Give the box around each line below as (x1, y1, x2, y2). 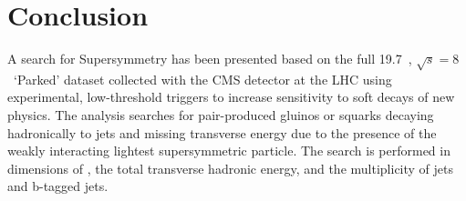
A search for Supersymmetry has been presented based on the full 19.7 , (7, 49, 412, 68)
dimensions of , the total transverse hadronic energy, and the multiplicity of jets (7, 158, 454, 177)
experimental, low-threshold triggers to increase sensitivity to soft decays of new (7, 87, 455, 106)
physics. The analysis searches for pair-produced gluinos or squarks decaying (7, 106, 434, 125)
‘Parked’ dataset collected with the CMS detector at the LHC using (13, 69, 392, 88)
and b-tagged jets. (7, 176, 109, 196)
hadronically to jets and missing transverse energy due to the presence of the (7, 123, 437, 142)
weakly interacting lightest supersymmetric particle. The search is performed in (7, 141, 450, 160)
